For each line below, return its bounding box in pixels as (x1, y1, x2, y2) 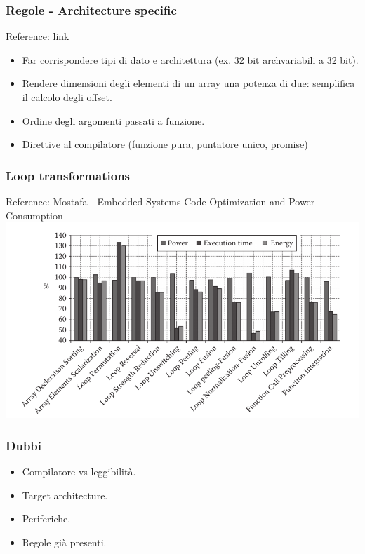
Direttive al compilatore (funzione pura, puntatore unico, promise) (22, 137, 308, 151)
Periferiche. (22, 511, 71, 526)
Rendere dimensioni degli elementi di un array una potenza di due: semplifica (22, 76, 355, 90)
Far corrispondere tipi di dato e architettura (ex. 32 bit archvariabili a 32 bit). (22, 52, 359, 67)
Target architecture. (22, 487, 108, 502)
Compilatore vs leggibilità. (22, 464, 136, 479)
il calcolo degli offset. (22, 90, 112, 104)
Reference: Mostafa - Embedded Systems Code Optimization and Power (6, 194, 315, 208)
